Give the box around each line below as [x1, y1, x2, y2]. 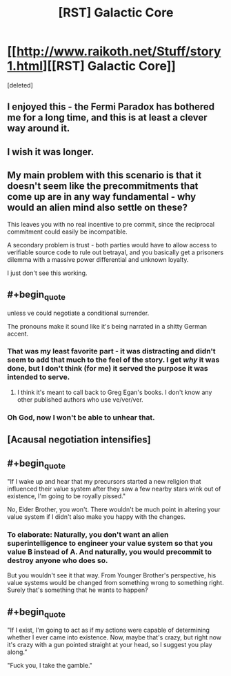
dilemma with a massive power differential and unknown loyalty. [7, 255, 189, 263]
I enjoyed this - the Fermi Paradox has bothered [7, 101, 215, 113]
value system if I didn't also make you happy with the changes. [7, 513, 186, 521]
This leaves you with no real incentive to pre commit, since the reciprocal [7, 220, 215, 228]
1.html [7, 59, 43, 74]
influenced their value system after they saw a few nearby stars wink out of [7, 484, 221, 493]
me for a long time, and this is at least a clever [7, 112, 208, 123]
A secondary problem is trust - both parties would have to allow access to [7, 240, 217, 249]
